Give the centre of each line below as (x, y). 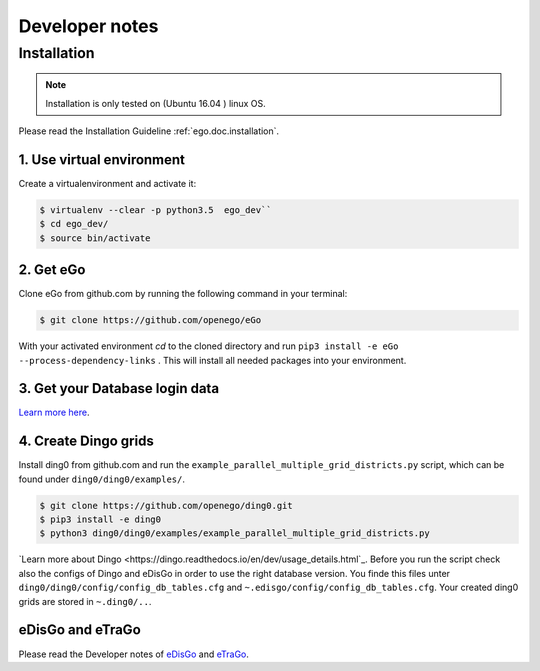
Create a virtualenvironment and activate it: (107, 183)
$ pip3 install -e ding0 (100, 519)
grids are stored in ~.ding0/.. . (85, 601)
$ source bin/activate (95, 238)
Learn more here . (54, 412)
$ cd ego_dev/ (74, 224)
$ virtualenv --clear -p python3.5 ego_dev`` (155, 209)
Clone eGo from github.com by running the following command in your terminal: (183, 294)
